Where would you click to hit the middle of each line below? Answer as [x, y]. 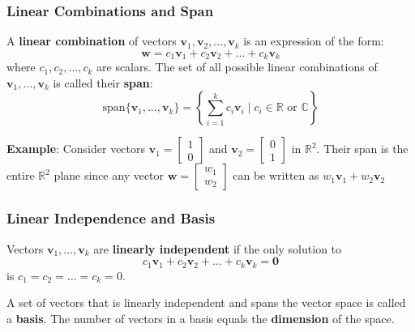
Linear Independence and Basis [111, 218]
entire [21, 175]
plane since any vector [109, 175]
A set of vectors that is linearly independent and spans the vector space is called [206, 302]
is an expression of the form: [314, 41]
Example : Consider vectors [76, 149]
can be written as [276, 175]
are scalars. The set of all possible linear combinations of [237, 67]
